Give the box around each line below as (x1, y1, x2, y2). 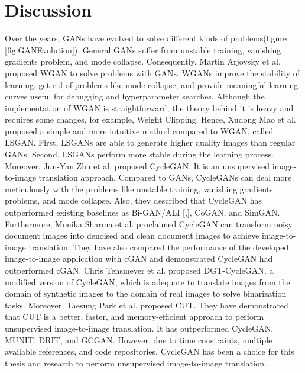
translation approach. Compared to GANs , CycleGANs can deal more (38, 171, 292, 184)
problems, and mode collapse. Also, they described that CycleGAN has (5, 194, 262, 207)
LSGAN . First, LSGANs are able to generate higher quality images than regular (5, 136, 296, 149)
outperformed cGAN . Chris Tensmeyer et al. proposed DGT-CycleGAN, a (5, 264, 274, 276)
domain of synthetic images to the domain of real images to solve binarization (5, 287, 287, 300)
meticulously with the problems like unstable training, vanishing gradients (5, 182, 273, 195)
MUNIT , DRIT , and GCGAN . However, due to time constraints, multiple (5, 333, 272, 346)
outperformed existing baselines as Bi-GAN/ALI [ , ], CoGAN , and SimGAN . (5, 206, 280, 218)
